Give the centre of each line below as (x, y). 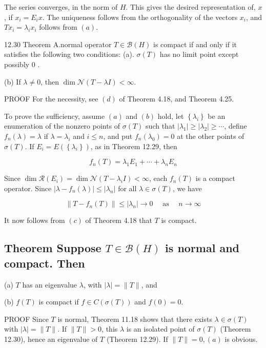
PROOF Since (26, 319)
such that (160, 126)
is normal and (202, 248)
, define (236, 126)
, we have (187, 188)
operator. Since (28, 188)
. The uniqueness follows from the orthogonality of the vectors (140, 17)
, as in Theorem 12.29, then (134, 146)
